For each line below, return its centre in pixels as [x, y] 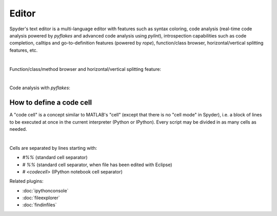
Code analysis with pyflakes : [40, 88]
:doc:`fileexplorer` [41, 198]
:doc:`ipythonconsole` [45, 190]
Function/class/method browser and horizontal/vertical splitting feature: [85, 69]
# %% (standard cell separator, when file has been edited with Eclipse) [97, 165]
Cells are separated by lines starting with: [53, 148]
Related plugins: [26, 181]
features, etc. [24, 50]
